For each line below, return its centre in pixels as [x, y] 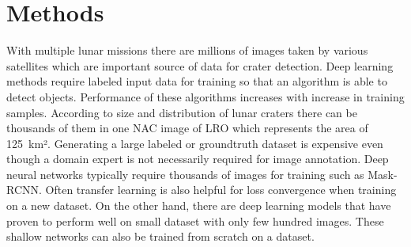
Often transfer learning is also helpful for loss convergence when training [221, 190]
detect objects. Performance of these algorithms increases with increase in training [205, 96]
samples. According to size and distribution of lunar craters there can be [182, 112]
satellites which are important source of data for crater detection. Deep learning [200, 65]
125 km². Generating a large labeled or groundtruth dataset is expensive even [195, 143]
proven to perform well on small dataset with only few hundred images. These [195, 220]
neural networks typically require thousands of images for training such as [185, 174]
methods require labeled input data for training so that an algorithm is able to [197, 81]
